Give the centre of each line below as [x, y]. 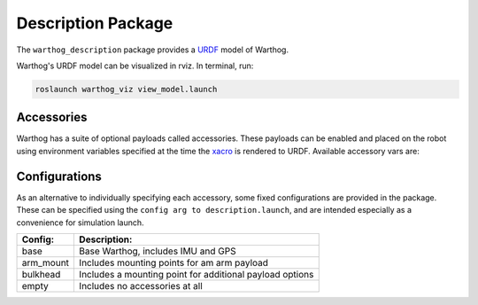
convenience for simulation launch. [81, 223]
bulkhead [41, 274]
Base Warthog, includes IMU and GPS [158, 251]
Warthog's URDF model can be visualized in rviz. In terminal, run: [135, 66]
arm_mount [46, 262]
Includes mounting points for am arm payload [174, 262]
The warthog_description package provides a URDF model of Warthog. [153, 50]
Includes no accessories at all [141, 285]
